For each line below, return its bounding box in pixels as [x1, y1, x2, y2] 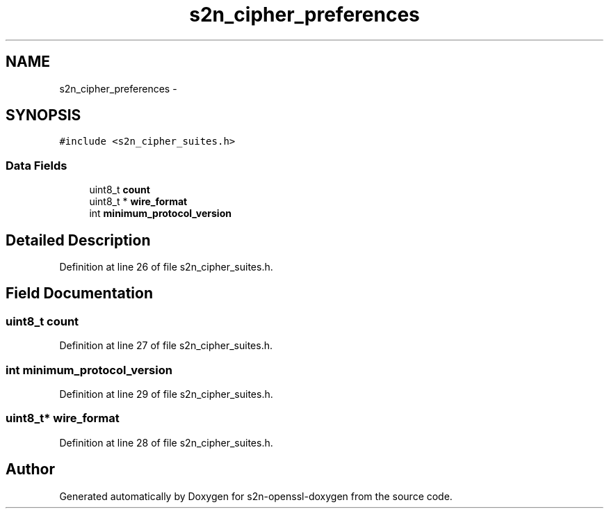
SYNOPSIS [6, 106, 81, 125]
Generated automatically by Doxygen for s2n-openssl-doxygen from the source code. [59, 490, 453, 502]
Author [6, 460, 55, 479]
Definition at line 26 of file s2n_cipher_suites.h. [59, 261, 273, 273]
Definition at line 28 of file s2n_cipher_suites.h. [59, 436, 273, 449]
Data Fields [6, 158, 67, 172]
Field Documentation [6, 284, 153, 303]
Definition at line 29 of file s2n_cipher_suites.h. [59, 388, 273, 400]
